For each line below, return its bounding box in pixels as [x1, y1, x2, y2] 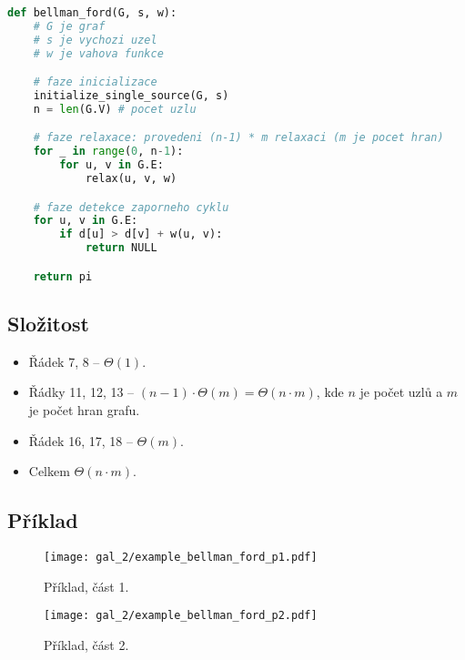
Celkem [28, 462, 70, 481]
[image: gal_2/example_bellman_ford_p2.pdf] [44, 609, 318, 623]
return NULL [85, 241, 157, 255]
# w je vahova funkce [33, 46, 164, 60]
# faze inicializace [33, 76, 157, 89]
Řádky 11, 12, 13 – [28, 382, 135, 401]
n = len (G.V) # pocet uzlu [33, 102, 197, 116]
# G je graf [33, 19, 106, 33]
